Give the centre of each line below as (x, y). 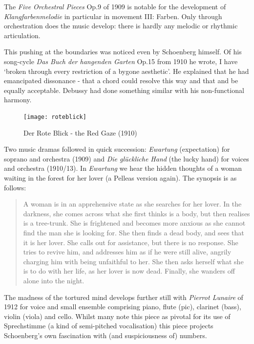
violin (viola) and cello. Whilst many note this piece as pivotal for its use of (117, 316)
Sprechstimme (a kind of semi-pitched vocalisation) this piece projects (109, 326)
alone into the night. (54, 280)
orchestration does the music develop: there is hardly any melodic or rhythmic (121, 26)
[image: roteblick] (55, 117)
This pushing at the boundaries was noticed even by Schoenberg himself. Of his (123, 52)
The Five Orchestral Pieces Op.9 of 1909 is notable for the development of (115, 6)
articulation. (22, 35)
